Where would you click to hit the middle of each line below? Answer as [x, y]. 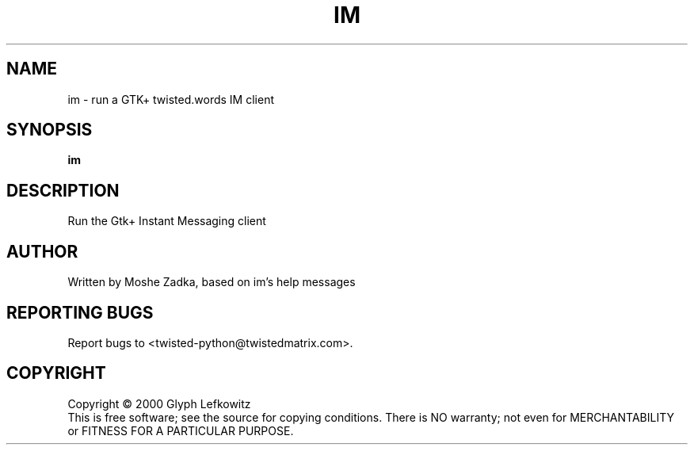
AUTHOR [42, 251]
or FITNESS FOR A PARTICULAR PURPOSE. [181, 430]
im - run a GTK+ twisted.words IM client [171, 99]
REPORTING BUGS [80, 312]
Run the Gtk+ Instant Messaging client [167, 221]
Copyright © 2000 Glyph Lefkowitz [159, 403]
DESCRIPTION [63, 190]
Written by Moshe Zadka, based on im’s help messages [212, 282]
